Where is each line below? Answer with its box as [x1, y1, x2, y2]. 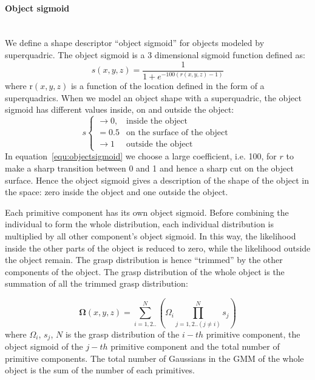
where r [5, 79, 33, 92]
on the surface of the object [126, 128, 228, 138]
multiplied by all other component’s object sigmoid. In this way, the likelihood [5, 229, 296, 242]
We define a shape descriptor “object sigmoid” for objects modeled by [5, 36, 265, 49]
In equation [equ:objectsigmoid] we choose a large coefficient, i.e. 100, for [5, 150, 277, 162]
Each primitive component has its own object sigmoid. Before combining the [5, 205, 289, 218]
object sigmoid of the [5, 340, 83, 353]
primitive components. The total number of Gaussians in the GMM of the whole [5, 352, 304, 364]
